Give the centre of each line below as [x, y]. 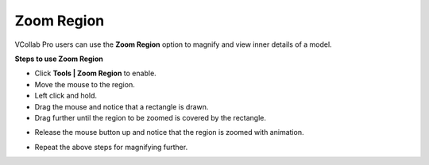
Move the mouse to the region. [85, 84]
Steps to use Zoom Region [59, 59]
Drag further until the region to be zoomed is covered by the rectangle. [150, 117]
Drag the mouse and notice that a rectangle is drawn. [122, 106]
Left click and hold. [66, 96]
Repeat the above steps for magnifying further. [111, 147]
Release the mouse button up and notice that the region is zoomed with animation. [169, 132]
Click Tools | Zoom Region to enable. [95, 73]
